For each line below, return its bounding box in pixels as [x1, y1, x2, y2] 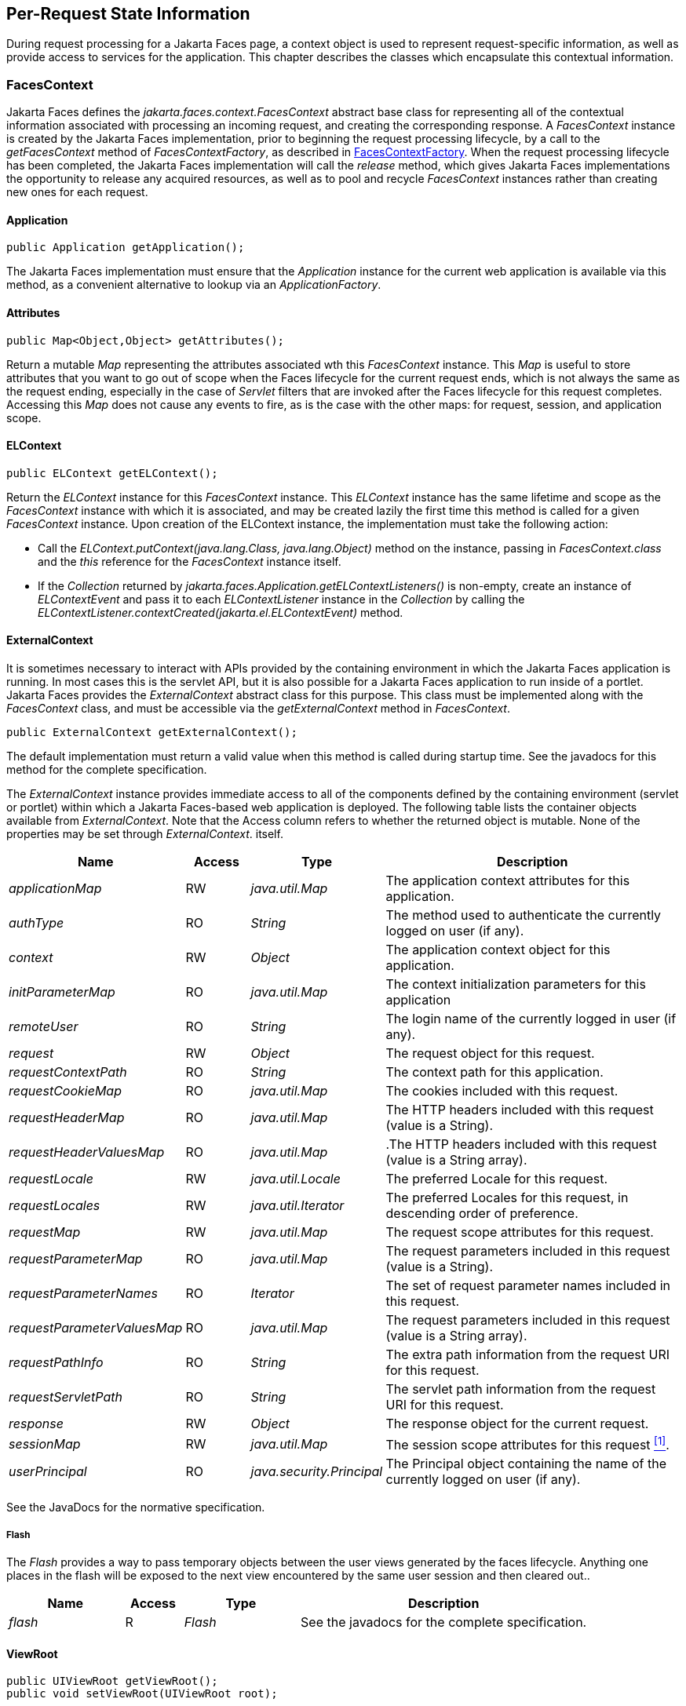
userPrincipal [9, 1464, 87, 1480]
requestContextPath [9, 1064, 127, 1081]
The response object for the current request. [385, 1416, 649, 1432]
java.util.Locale [250, 1171, 341, 1187]
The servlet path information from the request [385, 1381, 656, 1398]
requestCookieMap [9, 1083, 122, 1099]
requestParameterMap [9, 1251, 143, 1267]
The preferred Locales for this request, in [385, 1190, 629, 1206]
